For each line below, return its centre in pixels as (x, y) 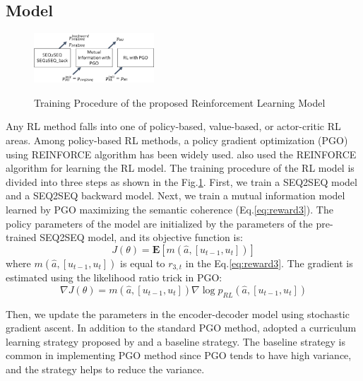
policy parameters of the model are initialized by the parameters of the (159, 223)
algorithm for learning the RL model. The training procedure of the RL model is (180, 168)
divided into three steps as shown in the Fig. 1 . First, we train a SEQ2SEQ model (181, 181)
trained (21, 237)
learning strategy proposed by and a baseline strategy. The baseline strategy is (176, 341)
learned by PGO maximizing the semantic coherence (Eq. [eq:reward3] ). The (169, 209)
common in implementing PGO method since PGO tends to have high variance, (179, 355)
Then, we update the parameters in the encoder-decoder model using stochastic (178, 313)
